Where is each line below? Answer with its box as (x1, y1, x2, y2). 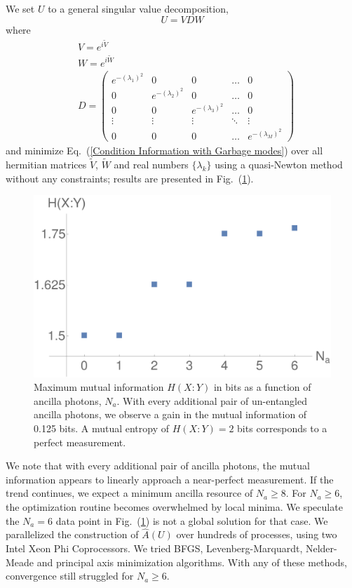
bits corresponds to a (237, 421, 327, 436)
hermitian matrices (6, 156, 87, 171)
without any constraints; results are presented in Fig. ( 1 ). (6, 171, 254, 185)
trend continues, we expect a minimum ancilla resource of (6, 486, 253, 500)
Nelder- (305, 541, 337, 556)
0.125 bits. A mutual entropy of (34, 421, 170, 436)
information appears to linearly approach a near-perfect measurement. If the (6, 472, 334, 486)
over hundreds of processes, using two (176, 527, 337, 542)
